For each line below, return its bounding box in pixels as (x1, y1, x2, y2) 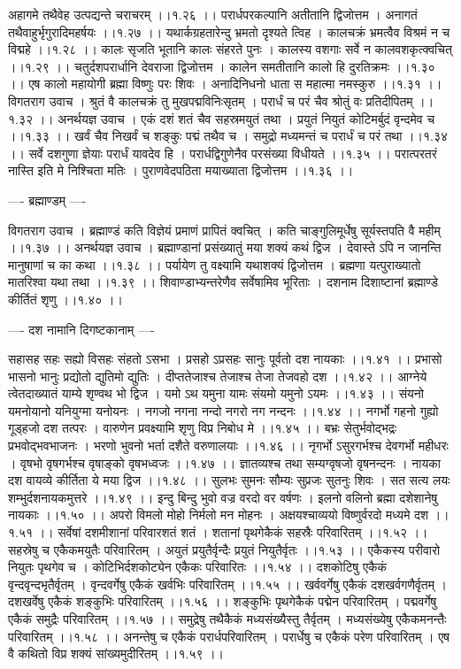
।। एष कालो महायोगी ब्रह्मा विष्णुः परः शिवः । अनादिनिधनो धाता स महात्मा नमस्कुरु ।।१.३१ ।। (8, 74, 442, 93)
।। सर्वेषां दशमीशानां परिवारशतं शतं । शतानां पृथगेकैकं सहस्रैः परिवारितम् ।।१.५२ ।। (36, 523, 428, 542)
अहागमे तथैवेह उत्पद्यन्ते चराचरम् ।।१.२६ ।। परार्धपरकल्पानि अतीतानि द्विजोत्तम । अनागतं (8, 5, 418, 23)
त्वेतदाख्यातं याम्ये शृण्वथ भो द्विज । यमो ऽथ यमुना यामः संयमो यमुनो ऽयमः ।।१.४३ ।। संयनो (8, 384, 424, 403)
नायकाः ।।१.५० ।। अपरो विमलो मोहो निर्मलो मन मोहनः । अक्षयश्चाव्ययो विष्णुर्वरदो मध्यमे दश (8, 505, 429, 524)
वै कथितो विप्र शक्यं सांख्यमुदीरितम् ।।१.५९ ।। (8, 644, 225, 663)
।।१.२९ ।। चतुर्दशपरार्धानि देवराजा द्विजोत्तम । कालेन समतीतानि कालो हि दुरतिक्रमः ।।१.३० (8, 57, 435, 75)
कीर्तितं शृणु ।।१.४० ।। (8, 289, 123, 308)
